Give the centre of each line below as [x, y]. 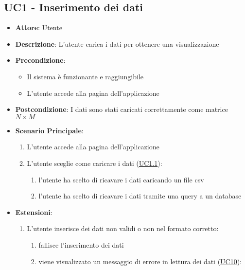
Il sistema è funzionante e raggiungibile [85, 76]
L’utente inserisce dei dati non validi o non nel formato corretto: [123, 228]
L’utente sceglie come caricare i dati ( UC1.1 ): [95, 163]
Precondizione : [40, 60]
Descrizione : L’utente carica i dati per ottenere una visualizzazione [117, 44]
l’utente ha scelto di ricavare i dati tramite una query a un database [140, 196]
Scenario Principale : [49, 130]
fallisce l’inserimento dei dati [81, 244]
